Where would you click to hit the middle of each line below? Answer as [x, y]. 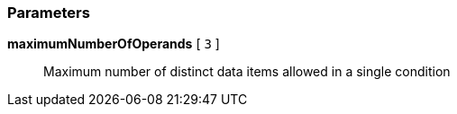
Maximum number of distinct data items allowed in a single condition [247, 72]
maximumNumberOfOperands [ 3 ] [114, 44]
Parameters [49, 13]
